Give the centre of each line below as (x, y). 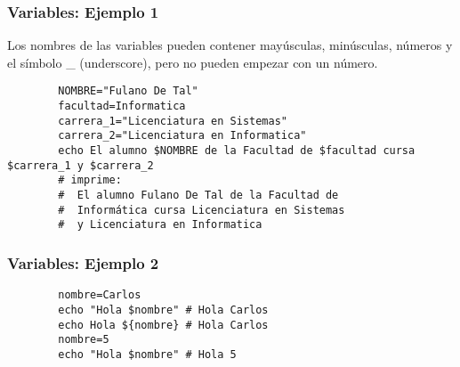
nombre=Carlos (100, 295)
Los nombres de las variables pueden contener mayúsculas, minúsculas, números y (230, 45)
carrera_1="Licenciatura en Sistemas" (173, 121)
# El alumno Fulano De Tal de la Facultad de (198, 195)
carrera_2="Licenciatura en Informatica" (182, 136)
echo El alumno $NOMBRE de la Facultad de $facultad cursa (237, 151)
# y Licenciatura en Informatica (160, 225)
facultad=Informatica (122, 106)
